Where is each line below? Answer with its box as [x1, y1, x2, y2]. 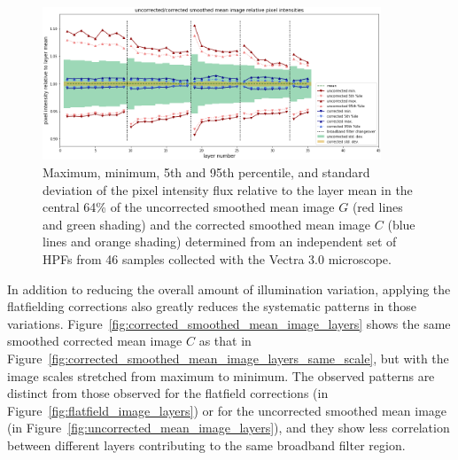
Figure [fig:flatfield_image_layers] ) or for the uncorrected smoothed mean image [7, 401, 447, 419]
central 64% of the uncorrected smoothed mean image [43, 198, 335, 216]
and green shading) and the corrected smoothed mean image [43, 214, 371, 233]
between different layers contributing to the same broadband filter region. [7, 435, 406, 454]
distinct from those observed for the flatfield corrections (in [7, 384, 329, 402]
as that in [198, 331, 252, 350]
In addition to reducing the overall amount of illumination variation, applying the [7, 279, 451, 298]
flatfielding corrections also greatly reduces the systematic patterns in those [7, 297, 416, 316]
